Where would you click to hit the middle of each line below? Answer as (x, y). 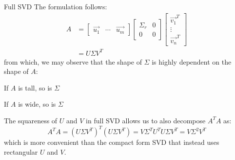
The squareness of (31, 120)
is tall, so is (35, 87)
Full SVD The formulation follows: (56, 6)
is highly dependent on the (192, 61)
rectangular (21, 151)
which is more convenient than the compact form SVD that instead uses (112, 142)
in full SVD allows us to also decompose (146, 120)
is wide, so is (37, 104)
